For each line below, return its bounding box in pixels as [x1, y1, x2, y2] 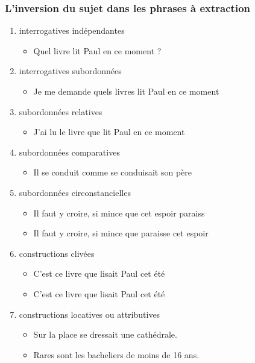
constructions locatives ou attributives [19, 308, 160, 320]
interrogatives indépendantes [19, 24, 125, 37]
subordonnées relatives [19, 105, 102, 118]
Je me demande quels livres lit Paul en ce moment [33, 85, 219, 97]
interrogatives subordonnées [19, 65, 122, 77]
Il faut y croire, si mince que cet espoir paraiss [33, 206, 205, 219]
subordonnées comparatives [19, 145, 120, 158]
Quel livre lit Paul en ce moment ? [33, 44, 162, 57]
